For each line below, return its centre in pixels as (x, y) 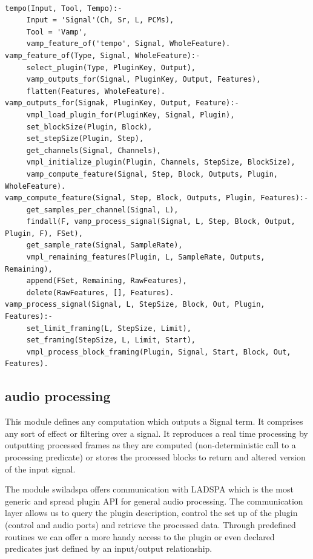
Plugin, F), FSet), (44, 233)
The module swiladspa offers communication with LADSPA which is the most (149, 489)
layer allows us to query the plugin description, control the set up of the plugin (151, 513)
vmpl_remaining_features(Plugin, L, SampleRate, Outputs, (146, 257)
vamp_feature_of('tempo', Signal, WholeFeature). (128, 44)
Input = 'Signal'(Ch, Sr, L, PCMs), (100, 20)
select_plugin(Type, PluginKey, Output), (111, 67)
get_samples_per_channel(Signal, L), (102, 210)
